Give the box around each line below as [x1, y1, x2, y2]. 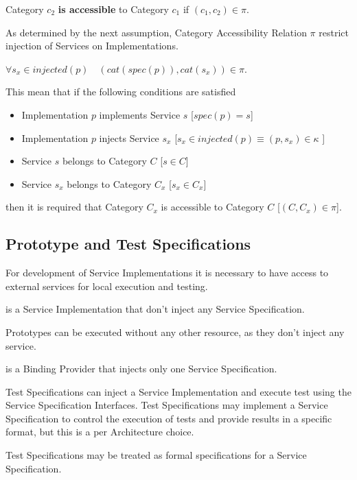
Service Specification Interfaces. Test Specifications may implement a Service [5, 398, 328, 412]
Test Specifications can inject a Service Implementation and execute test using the [5, 384, 352, 398]
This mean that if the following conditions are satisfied [5, 84, 236, 99]
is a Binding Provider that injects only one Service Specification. [5, 361, 277, 376]
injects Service [99, 130, 159, 145]
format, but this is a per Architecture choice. [5, 424, 194, 439]
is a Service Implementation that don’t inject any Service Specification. [5, 302, 305, 316]
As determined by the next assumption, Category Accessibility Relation [5, 25, 307, 39]
